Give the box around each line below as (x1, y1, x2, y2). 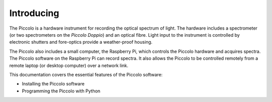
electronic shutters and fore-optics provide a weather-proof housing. (9, 39, 153, 45)
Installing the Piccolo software (22, 81, 85, 87)
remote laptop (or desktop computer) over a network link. (9, 62, 128, 68)
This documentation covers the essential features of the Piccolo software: (9, 71, 163, 77)
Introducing (9, 8, 59, 19)
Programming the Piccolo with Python (22, 88, 101, 94)
